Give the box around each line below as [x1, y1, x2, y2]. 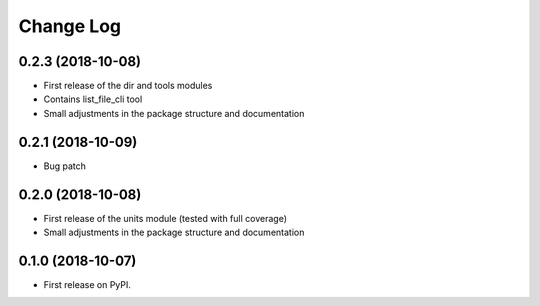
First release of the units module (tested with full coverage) [43, 212, 287, 224]
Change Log [18, 15, 122, 37]
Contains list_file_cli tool [43, 93, 143, 105]
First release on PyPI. [43, 278, 132, 290]
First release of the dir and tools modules [43, 80, 213, 92]
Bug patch [43, 160, 87, 172]
